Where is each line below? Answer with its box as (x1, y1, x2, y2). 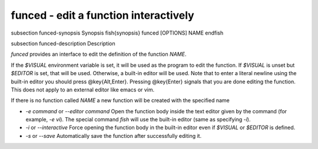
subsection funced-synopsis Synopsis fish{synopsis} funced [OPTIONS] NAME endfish (11, 29, 224, 36)
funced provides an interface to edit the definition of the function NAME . (11, 50, 187, 58)
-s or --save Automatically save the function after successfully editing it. (25, 132, 202, 139)
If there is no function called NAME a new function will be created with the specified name (11, 97, 230, 104)
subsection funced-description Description (11, 40, 115, 47)
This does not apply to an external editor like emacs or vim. (11, 86, 155, 93)
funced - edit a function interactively (11, 9, 194, 22)
